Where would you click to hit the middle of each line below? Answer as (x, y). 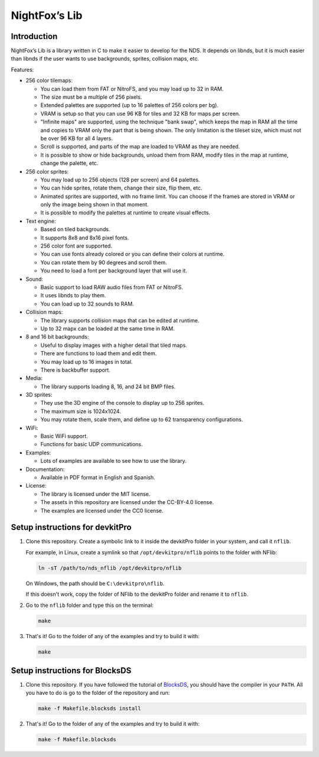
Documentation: (45, 469)
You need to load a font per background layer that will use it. (114, 271)
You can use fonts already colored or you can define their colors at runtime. (132, 254)
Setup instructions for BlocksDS (71, 670)
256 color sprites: (47, 171)
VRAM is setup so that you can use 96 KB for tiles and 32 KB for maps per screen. (140, 113)
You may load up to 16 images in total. (87, 362)
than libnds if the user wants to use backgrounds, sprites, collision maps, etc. (105, 59)
